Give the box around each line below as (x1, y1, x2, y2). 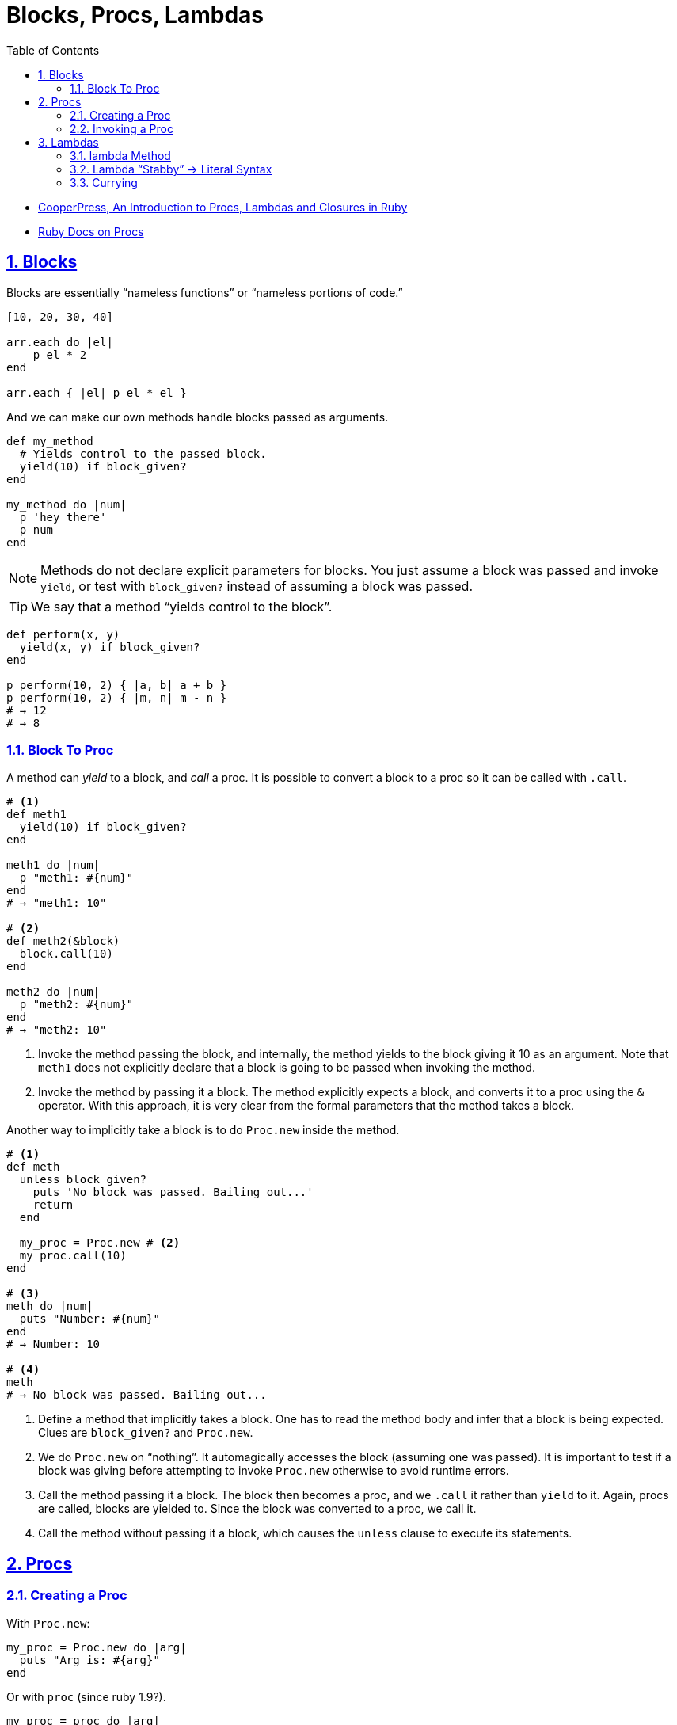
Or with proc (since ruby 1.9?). (6, 1689, 166, 1704)
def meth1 (6, 808, 67, 821)
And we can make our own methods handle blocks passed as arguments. (6, 409, 389, 424)
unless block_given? (19, 1173, 147, 1186)
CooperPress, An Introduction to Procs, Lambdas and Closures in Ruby (38, 200, 408, 214)
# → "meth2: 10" (6, 1023, 107, 1037)
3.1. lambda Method (70, 148, 171, 162)
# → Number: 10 (6, 1338, 101, 1351)
